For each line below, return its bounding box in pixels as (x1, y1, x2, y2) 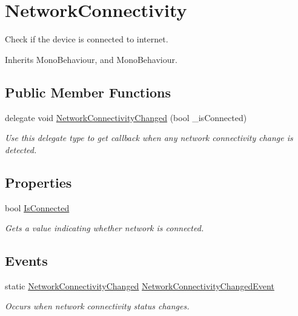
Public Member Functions (5, 82, 171, 101)
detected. (5, 143, 37, 156)
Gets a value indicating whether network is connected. (5, 222, 204, 234)
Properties (5, 173, 72, 191)
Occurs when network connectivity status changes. (5, 300, 190, 312)
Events (5, 251, 48, 270)
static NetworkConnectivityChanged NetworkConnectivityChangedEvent (5, 279, 274, 292)
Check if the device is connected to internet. (5, 33, 168, 45)
